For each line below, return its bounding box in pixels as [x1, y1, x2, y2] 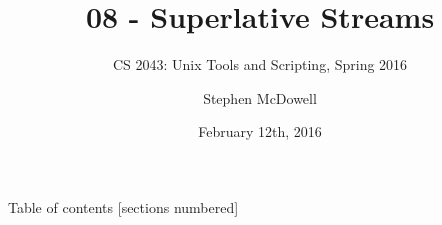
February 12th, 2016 [198, 121, 322, 142]
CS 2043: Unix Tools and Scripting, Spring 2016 [112, 54, 408, 75]
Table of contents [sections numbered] [8, 196, 239, 217]
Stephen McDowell [203, 87, 317, 108]
